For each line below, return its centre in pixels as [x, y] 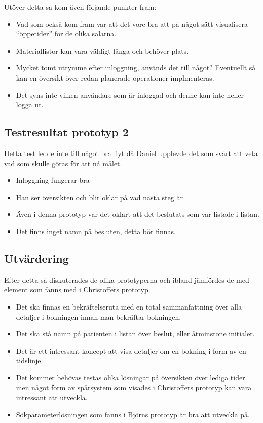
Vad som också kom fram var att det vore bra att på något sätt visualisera [132, 24]
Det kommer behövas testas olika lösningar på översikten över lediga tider [130, 377]
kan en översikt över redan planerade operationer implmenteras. [115, 77]
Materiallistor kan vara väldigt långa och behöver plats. [102, 50]
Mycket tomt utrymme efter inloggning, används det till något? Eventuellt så [136, 68]
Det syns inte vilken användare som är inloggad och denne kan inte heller [130, 94]
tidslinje [28, 360]
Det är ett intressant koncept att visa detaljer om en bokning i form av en [131, 350]
